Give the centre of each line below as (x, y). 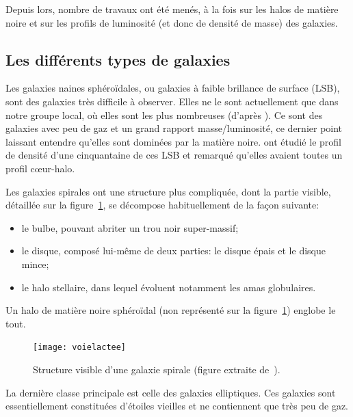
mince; (35, 264)
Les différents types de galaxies (118, 59)
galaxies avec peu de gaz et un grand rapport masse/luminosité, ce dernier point (174, 128)
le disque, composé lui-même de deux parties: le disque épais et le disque (173, 251)
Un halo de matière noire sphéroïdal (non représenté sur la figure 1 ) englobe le (171, 310)
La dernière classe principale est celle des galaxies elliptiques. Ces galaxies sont (171, 392)
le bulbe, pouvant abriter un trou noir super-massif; (130, 227)
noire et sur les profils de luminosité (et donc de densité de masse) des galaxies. (172, 22)
